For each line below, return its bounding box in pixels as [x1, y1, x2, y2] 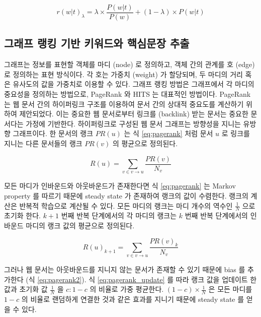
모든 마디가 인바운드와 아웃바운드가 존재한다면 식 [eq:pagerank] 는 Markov [4, 180, 236, 191]
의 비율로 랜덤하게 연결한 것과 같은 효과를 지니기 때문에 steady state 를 [21, 294, 244, 304]
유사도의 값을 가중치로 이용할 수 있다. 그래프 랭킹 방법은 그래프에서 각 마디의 [13, 79, 254, 89]
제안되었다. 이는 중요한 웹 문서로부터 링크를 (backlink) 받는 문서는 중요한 [19, 108, 248, 119]
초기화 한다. [4, 210, 41, 221]
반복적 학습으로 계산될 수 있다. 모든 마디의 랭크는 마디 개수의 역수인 [19, 200, 233, 211]
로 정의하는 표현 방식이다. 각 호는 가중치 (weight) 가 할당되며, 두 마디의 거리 [4, 69, 243, 79]
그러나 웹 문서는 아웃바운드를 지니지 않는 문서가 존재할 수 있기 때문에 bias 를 [4, 264, 245, 275]
